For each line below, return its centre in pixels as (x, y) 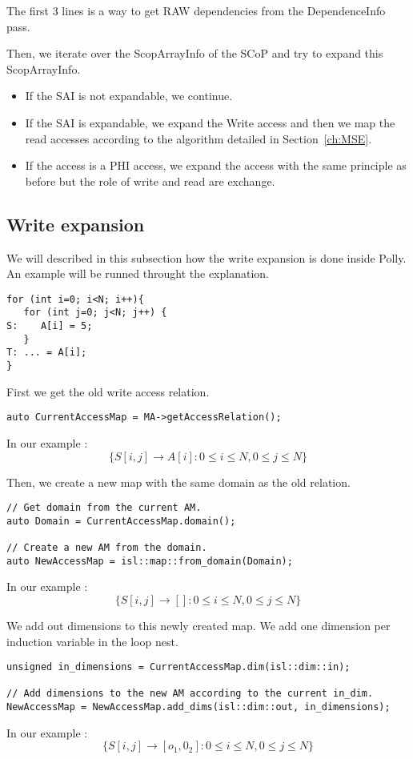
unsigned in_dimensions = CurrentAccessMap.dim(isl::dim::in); (178, 667)
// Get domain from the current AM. (104, 508)
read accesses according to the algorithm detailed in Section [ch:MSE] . (198, 138)
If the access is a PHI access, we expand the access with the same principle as (216, 165)
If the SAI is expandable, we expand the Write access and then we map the (210, 122)
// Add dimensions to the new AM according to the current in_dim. (190, 694)
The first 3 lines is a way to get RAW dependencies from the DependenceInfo (196, 10)
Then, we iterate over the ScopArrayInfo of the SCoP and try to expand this (195, 53)
